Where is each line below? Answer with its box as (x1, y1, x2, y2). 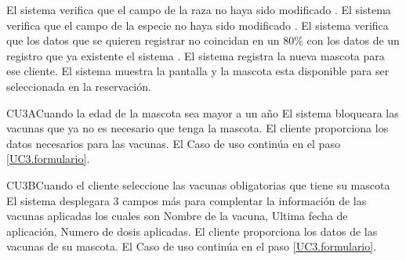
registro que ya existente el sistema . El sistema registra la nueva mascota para (6, 47, 385, 63)
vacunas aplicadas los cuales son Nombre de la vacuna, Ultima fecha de (6, 208, 348, 224)
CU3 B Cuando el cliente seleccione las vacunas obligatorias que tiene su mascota (6, 176, 390, 193)
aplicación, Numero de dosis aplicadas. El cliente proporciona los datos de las (6, 222, 378, 239)
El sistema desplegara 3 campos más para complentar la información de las (6, 192, 367, 208)
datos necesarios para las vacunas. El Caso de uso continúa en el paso (6, 135, 340, 151)
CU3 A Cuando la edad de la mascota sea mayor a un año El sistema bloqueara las (6, 104, 399, 121)
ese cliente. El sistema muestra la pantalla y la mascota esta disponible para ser (6, 63, 390, 79)
